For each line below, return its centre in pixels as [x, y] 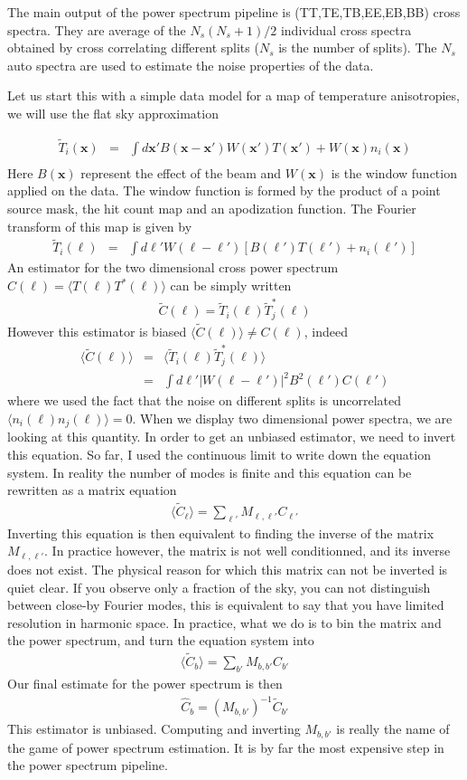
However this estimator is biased [97, 332]
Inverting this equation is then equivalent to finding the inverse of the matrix [221, 533]
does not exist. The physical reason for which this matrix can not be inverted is [228, 569]
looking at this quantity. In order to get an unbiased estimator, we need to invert [232, 437]
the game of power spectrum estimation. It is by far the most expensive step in [226, 747]
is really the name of [393, 729]
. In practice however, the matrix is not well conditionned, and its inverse [248, 551]
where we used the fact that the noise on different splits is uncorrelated [205, 400]
